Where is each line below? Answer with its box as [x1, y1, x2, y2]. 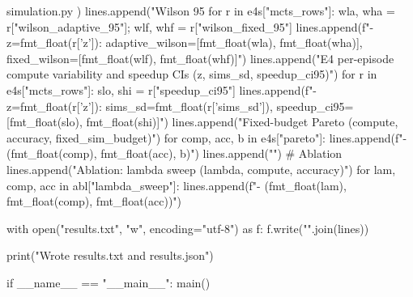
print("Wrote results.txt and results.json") [6, 247, 214, 264]
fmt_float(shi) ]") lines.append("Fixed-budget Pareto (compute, [86, 113, 398, 130]
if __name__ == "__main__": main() [6, 274, 211, 291]
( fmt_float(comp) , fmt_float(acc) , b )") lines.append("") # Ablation [6, 145, 343, 162]
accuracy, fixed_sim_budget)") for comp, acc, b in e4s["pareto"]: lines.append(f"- [6, 129, 407, 146]
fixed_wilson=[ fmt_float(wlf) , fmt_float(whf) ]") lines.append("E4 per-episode [6, 49, 394, 66]
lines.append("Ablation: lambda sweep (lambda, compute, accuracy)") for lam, [6, 160, 396, 177]
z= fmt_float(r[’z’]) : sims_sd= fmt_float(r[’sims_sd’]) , [6, 97, 273, 114]
